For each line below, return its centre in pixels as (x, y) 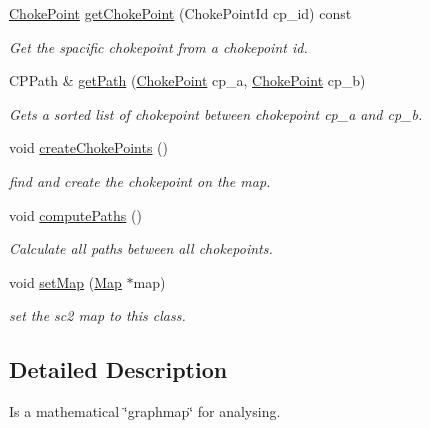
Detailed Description (118, 369)
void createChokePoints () (88, 147)
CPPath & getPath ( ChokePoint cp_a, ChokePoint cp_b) (187, 80)
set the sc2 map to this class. (97, 315)
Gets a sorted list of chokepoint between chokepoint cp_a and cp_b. (216, 113)
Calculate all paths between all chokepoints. (141, 248)
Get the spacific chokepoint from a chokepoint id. (158, 46)
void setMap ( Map (65, 281)
